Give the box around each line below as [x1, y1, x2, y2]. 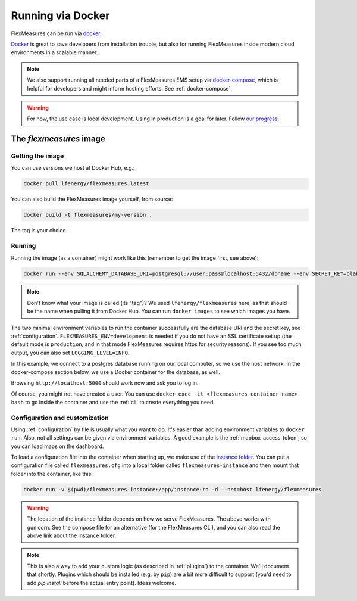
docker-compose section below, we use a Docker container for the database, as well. [11, 368, 220, 375]
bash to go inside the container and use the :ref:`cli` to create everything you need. [11, 398, 215, 406]
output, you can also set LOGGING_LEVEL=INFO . [11, 349, 130, 356]
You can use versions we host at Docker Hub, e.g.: [11, 164, 135, 172]
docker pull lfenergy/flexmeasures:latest [23, 180, 149, 187]
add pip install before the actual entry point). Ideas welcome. [27, 579, 177, 586]
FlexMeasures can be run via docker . [11, 30, 102, 37]
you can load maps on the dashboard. [11, 443, 104, 450]
